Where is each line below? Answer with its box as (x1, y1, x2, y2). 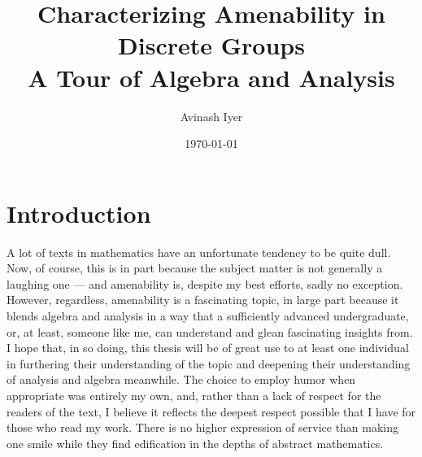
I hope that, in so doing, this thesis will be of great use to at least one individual (7, 339, 409, 356)
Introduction (7, 196, 151, 229)
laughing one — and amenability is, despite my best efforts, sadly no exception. (7, 275, 403, 292)
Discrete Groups (118, 28, 305, 62)
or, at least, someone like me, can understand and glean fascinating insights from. (7, 323, 413, 340)
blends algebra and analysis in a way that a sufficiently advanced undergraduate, (7, 307, 409, 324)
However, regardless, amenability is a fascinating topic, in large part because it (7, 291, 399, 308)
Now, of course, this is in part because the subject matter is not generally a (7, 259, 383, 276)
